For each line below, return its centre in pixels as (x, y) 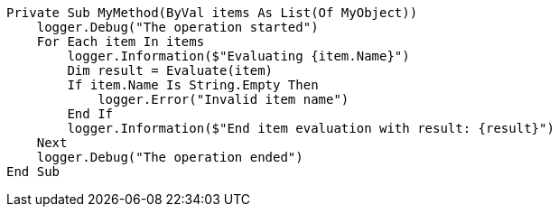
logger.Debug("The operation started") (177, 27)
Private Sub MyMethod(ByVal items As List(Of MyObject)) (212, 13)
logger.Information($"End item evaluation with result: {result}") (311, 128)
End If (90, 114)
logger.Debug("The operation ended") (170, 157)
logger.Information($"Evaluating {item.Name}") (238, 56)
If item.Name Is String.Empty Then (193, 85)
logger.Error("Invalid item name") (224, 99)
